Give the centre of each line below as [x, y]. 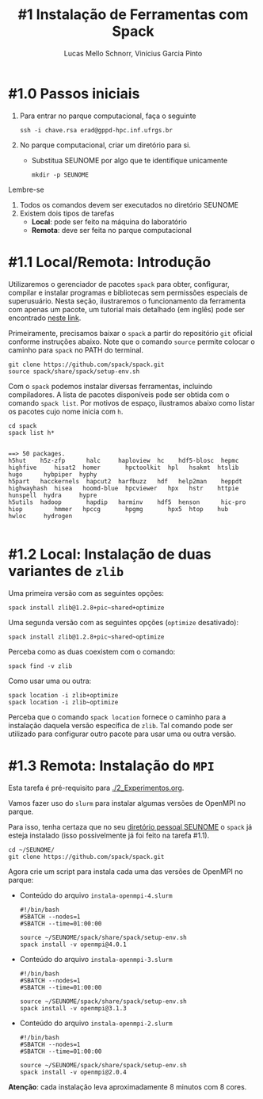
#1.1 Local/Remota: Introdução [110, 262]
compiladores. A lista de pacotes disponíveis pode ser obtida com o [119, 395]
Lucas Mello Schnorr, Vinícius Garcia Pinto [133, 53]
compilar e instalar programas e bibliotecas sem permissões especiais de [128, 292]
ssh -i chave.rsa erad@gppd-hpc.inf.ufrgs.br [96, 130]
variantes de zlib [66, 571]
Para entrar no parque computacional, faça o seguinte [108, 116]
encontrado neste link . [45, 318]
